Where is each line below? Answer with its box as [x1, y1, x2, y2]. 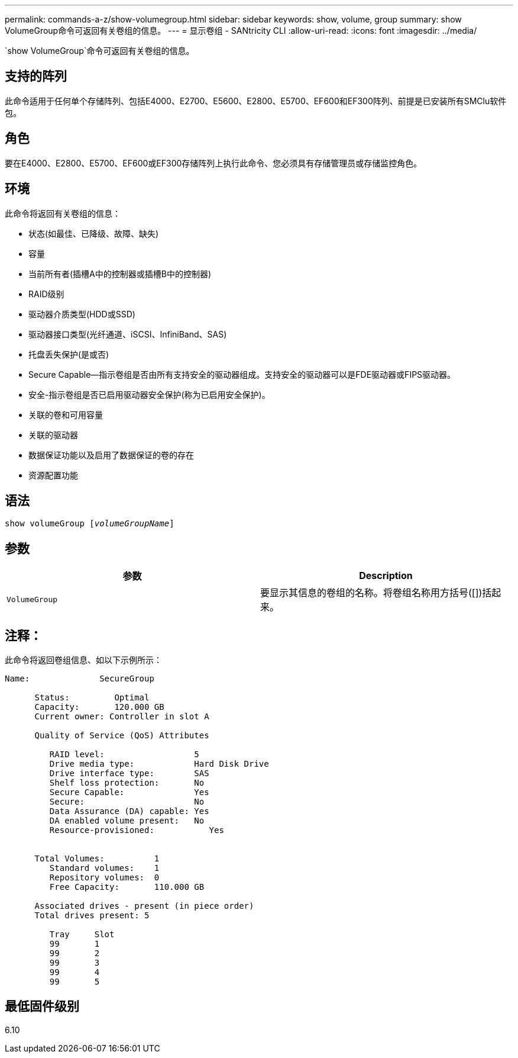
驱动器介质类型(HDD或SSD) [28, 308, 135, 319]
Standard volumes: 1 [49, 863, 160, 873]
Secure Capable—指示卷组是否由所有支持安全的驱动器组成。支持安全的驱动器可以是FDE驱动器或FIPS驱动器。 [28, 369, 456, 380]
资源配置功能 [28, 469, 78, 480]
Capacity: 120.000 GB [34, 702, 164, 712]
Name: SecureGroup [5, 674, 154, 684]
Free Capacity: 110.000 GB [49, 882, 205, 892]
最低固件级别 [5, 999, 79, 1014]
